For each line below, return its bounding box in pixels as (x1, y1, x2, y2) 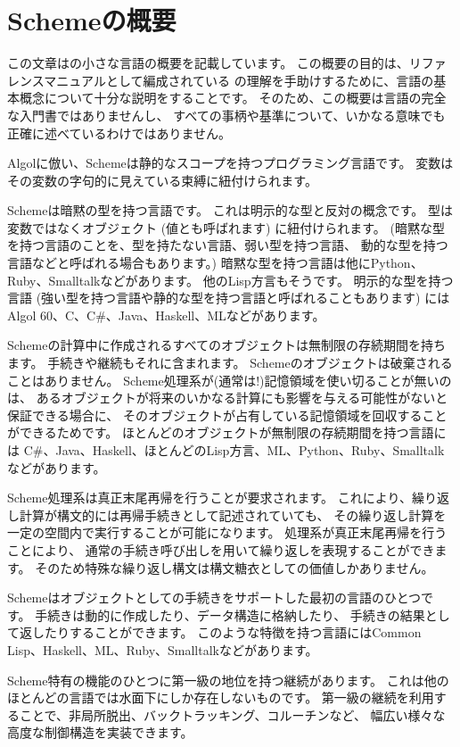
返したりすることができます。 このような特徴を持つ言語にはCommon (19, 623, 422, 642)
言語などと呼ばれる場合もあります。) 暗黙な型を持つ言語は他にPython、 (7, 253, 423, 272)
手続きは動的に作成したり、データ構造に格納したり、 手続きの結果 (35, 605, 425, 624)
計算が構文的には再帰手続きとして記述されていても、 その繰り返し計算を (19, 505, 447, 524)
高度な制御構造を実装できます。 (7, 723, 193, 742)
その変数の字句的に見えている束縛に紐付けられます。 (7, 170, 317, 189)
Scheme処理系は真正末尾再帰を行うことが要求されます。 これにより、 (7, 488, 412, 507)
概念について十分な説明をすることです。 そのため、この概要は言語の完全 (19, 88, 447, 107)
